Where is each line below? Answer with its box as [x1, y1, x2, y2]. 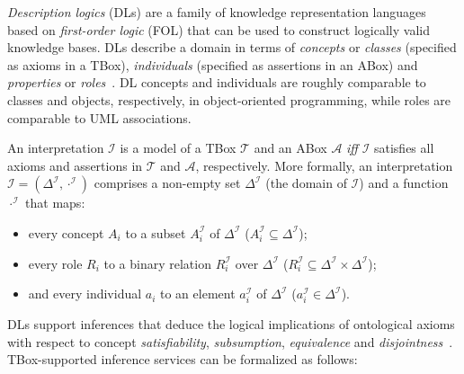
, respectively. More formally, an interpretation [195, 156, 453, 174]
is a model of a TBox [120, 138, 236, 157]
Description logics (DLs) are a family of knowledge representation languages [7, 3, 426, 21]
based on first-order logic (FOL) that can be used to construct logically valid [7, 20, 430, 39]
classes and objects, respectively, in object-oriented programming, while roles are [7, 90, 451, 109]
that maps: [25, 193, 85, 212]
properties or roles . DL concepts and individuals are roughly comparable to [7, 73, 426, 92]
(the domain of [265, 174, 347, 192]
